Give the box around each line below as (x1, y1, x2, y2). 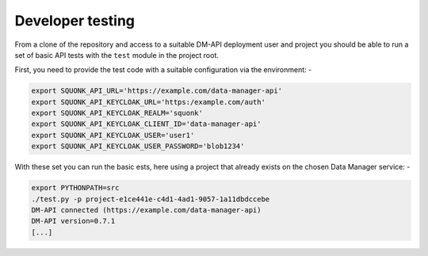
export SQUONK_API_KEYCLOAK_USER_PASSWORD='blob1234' (31, 142, 245, 151)
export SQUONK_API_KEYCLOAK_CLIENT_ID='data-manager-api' (31, 120, 262, 128)
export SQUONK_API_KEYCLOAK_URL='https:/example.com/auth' (31, 97, 266, 106)
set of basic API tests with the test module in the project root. (14, 50, 220, 59)
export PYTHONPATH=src (31, 183, 120, 193)
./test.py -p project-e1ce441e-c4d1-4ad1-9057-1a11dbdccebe (31, 194, 270, 204)
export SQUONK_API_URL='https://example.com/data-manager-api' (31, 86, 283, 95)
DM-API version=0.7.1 (31, 216, 116, 226)
